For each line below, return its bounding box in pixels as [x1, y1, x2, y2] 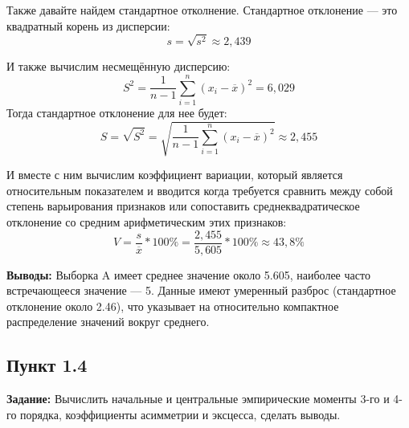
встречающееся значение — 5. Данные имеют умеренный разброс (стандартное [6, 282, 396, 299]
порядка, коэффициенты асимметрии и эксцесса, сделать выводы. [20, 406, 341, 422]
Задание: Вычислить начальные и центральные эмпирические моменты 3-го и [6, 390, 390, 407]
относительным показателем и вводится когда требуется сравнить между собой [6, 181, 393, 198]
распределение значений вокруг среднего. [6, 313, 210, 330]
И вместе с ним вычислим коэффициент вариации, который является [6, 166, 343, 183]
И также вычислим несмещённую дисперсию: [6, 58, 231, 75]
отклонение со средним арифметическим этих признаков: [6, 214, 287, 230]
